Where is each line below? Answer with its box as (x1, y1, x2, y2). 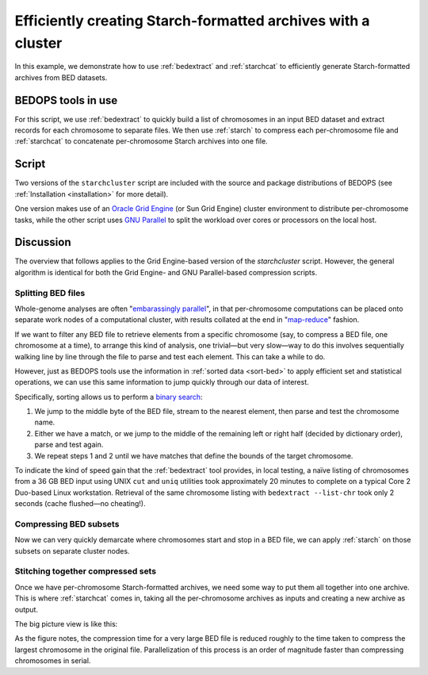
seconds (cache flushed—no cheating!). (14, 499, 146, 508)
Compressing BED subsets (14, 518, 120, 529)
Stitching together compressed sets (14, 566, 157, 577)
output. (14, 604, 39, 614)
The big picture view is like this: (14, 619, 118, 629)
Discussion (14, 236, 71, 249)
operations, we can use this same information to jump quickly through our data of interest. (14, 378, 309, 387)
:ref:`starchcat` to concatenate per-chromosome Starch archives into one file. (14, 136, 269, 146)
